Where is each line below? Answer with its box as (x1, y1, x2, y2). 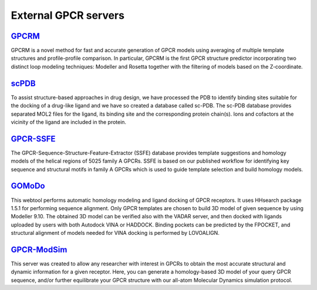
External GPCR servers (11, 9, 124, 22)
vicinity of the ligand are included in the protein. (11, 118, 126, 126)
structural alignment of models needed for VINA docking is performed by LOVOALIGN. (11, 230, 220, 237)
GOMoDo (11, 181, 45, 191)
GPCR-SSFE (11, 134, 56, 144)
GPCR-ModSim (11, 244, 68, 255)
